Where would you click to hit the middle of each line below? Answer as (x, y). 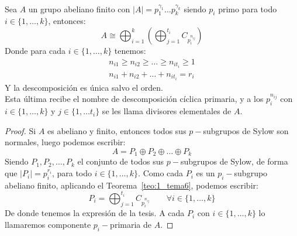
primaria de (131, 224)
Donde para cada (35, 50)
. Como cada (161, 173)
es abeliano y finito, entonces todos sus (117, 130)
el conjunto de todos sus (121, 161)
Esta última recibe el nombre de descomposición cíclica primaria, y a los (134, 99)
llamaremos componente (48, 224)
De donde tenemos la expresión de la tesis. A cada (95, 213)
